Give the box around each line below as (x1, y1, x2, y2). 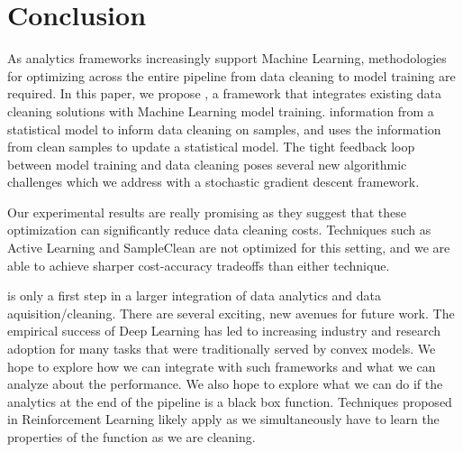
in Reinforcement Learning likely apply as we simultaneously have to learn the (7, 410, 440, 429)
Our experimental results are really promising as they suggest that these (7, 202, 406, 221)
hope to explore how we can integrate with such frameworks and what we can (7, 356, 436, 375)
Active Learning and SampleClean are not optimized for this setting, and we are (7, 238, 450, 257)
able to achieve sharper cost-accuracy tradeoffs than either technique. (7, 255, 390, 274)
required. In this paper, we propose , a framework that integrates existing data (7, 84, 442, 103)
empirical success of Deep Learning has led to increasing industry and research (7, 321, 441, 340)
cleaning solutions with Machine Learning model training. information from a (7, 101, 434, 120)
